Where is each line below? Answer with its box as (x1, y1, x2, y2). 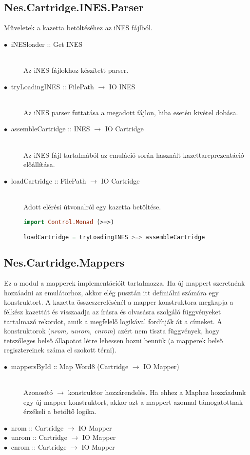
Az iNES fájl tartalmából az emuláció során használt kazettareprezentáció (23, 149, 244, 160)
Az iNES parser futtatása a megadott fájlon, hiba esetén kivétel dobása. (23, 107, 238, 117)
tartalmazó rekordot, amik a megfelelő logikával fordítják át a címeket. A (4, 316, 222, 326)
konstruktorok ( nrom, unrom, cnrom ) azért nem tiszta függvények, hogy (4, 326, 220, 336)
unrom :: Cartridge (11, 432, 68, 442)
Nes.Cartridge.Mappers (4, 255, 125, 270)
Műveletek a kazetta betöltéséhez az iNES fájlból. (4, 22, 153, 33)
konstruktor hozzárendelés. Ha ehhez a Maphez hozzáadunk (68, 387, 246, 397)
